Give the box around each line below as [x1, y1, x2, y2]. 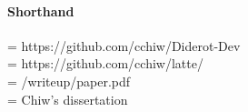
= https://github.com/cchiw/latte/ [7, 54, 203, 73]
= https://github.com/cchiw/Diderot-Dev [7, 36, 241, 55]
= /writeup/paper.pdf [7, 71, 131, 90]
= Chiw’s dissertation [7, 89, 128, 108]
